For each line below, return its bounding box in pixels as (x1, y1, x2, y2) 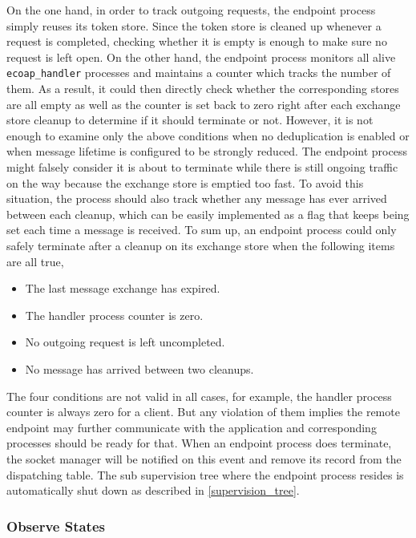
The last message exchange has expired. (25, 280, 220, 297)
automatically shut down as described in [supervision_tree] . (6, 482, 300, 499)
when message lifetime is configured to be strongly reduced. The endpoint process (6, 143, 407, 160)
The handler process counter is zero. (25, 306, 204, 323)
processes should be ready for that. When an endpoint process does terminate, (6, 435, 392, 451)
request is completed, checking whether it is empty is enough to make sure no (6, 33, 387, 50)
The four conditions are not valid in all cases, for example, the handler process (6, 387, 392, 404)
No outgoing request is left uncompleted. (25, 334, 225, 350)
